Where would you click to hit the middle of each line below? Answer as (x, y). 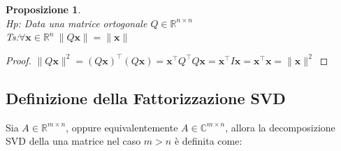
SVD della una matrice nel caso (73, 141)
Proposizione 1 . (43, 9)
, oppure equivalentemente (122, 127)
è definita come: (208, 141)
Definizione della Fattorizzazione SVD (146, 98)
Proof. (19, 60)
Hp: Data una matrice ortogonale (77, 23)
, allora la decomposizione (280, 127)
